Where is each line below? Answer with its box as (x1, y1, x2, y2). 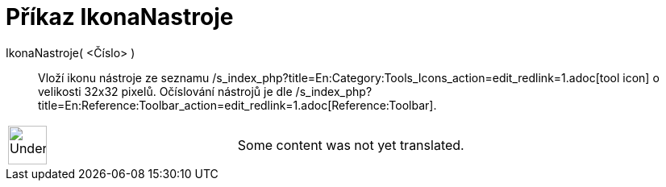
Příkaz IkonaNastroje (6, 3, 234, 31)
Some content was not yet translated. (237, 136, 464, 153)
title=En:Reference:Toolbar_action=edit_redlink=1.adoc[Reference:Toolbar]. (38, 98, 437, 112)
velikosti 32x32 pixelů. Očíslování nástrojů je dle (38, 84, 293, 98)
